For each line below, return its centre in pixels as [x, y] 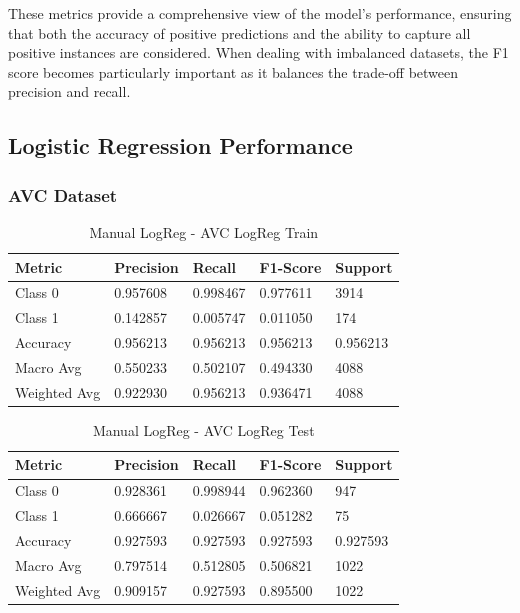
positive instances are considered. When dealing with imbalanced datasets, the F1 [258, 52]
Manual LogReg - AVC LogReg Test [203, 429]
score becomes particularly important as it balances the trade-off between [233, 71]
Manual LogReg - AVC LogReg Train [204, 231]
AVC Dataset [63, 194]
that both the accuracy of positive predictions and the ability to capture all [239, 32]
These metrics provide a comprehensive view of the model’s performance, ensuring [260, 13]
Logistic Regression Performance [180, 145]
